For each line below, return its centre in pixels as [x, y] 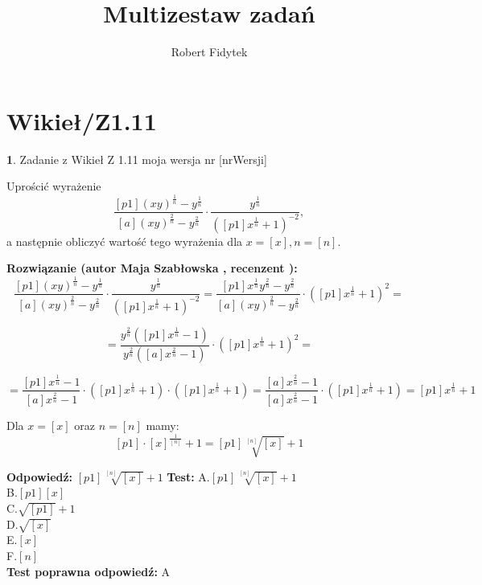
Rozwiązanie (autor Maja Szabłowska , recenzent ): [152, 268]
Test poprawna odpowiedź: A [89, 571]
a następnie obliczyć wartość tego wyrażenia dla [125, 241]
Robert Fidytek [209, 52]
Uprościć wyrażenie [54, 186]
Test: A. [188, 476]
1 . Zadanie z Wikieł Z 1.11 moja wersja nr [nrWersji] [137, 159]
